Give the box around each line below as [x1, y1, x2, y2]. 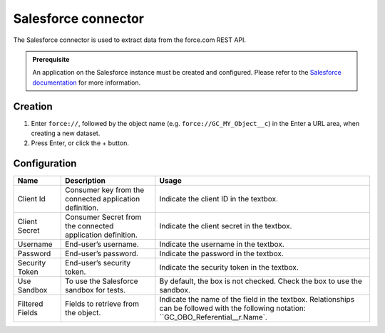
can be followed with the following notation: [159, 303, 306, 313]
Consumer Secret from [65, 212, 142, 222]
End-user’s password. [65, 249, 139, 259]
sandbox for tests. [65, 285, 126, 295]
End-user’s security [65, 258, 131, 268]
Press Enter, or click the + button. [31, 139, 130, 147]
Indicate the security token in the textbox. [159, 263, 299, 273]
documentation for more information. [32, 78, 141, 87]
